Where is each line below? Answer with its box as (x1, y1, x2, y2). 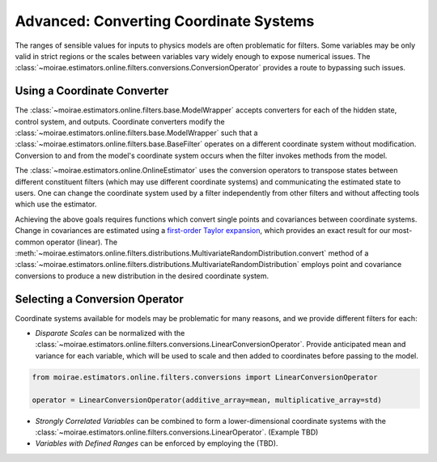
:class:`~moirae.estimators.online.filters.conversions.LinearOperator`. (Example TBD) (35, 427, 319, 437)
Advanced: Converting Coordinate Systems (15, 12, 315, 30)
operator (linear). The (45, 237, 117, 247)
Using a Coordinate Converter (15, 84, 169, 98)
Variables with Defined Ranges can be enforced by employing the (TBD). (35, 439, 278, 448)
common (15, 237, 45, 247)
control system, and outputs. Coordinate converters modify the (15, 117, 226, 126)
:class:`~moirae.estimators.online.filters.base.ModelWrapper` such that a (15, 128, 258, 138)
